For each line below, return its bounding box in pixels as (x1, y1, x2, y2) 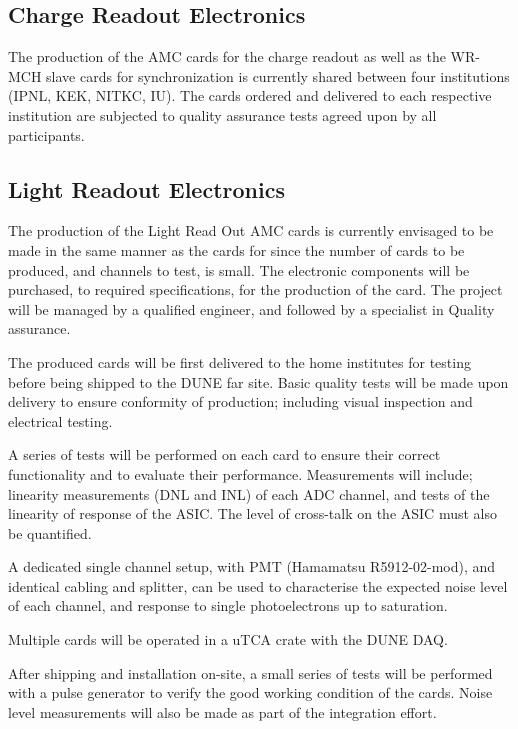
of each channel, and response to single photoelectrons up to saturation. (8, 595, 448, 616)
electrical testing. (8, 410, 113, 431)
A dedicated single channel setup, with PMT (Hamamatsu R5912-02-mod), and (8, 556, 496, 577)
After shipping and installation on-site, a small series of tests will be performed (8, 662, 493, 683)
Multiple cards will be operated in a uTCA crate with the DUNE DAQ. (8, 629, 448, 650)
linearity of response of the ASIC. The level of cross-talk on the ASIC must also (8, 503, 497, 524)
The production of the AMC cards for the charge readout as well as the (8, 46, 446, 67)
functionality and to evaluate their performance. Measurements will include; (8, 463, 473, 484)
